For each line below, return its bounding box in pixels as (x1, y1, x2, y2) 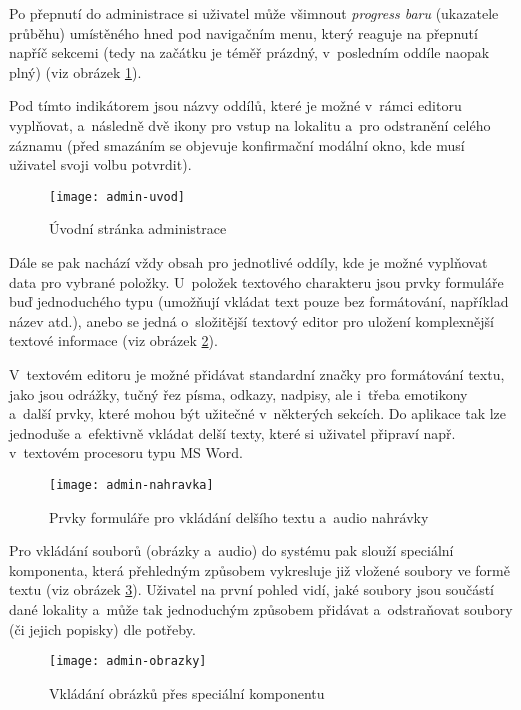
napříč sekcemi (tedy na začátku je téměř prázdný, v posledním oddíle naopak (9, 42, 490, 63)
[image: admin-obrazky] (49, 654, 207, 669)
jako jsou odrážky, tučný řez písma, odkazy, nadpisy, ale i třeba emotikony (9, 383, 468, 404)
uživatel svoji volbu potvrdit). (9, 154, 192, 175)
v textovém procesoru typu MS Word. (9, 442, 243, 463)
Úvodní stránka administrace (49, 218, 227, 239)
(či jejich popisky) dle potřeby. (9, 618, 196, 639)
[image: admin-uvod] (49, 189, 186, 204)
